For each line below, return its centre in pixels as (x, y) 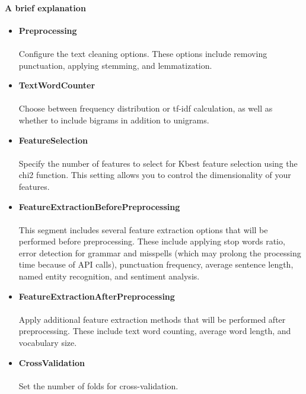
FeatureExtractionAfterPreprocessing (97, 296)
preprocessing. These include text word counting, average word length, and (155, 331)
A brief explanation (45, 7)
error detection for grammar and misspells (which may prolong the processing (160, 252)
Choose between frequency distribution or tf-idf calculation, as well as (146, 108)
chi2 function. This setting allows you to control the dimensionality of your (155, 175)
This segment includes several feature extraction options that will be (143, 229)
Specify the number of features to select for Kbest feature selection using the (158, 163)
